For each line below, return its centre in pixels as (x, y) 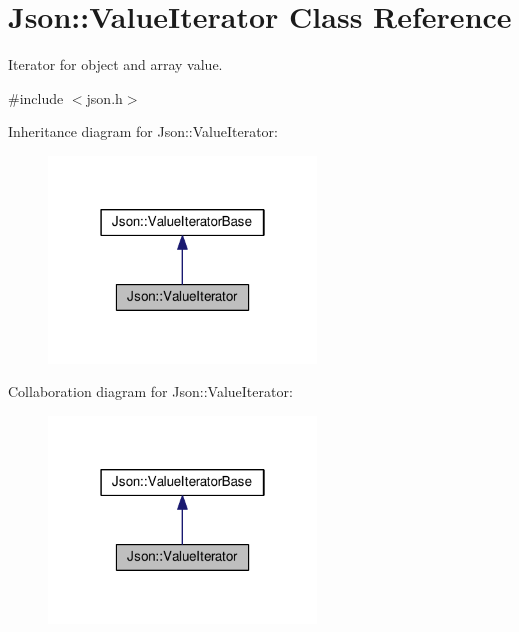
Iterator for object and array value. (115, 64)
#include (36, 97)
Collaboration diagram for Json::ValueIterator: (150, 391)
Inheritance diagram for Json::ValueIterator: (143, 131)
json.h (104, 97)
